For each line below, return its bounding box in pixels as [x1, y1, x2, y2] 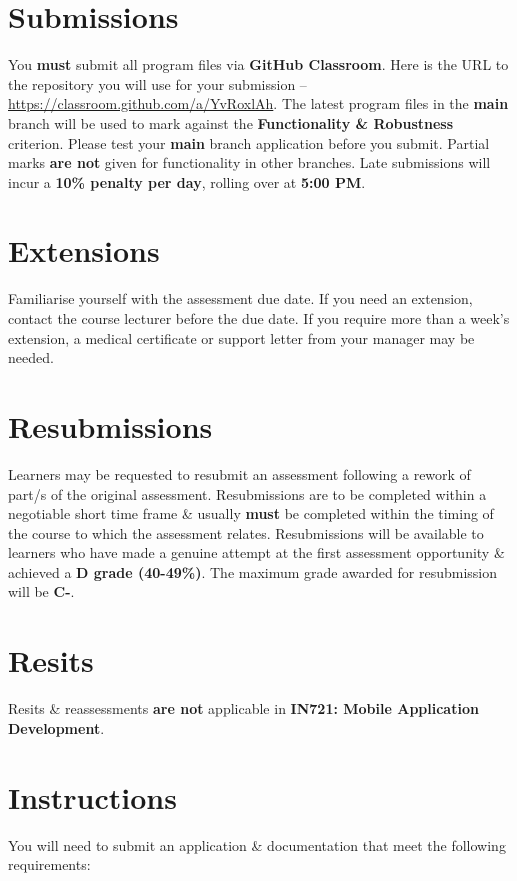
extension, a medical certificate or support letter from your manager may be [8, 327, 475, 348]
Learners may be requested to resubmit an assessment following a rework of [8, 463, 471, 484]
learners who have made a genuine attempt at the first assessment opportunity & [8, 542, 505, 563]
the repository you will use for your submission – [8, 73, 307, 94]
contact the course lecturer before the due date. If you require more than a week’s [8, 308, 510, 328]
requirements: [8, 854, 91, 875]
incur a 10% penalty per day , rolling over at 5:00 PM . [8, 171, 366, 192]
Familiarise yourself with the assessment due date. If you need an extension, [8, 288, 473, 309]
